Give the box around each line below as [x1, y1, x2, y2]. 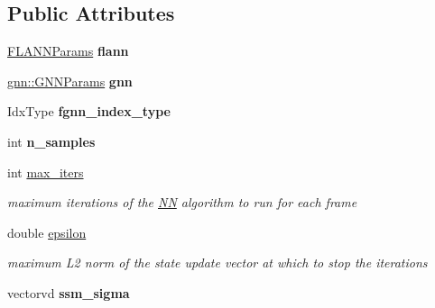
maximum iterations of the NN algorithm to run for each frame [7, 193, 357, 212]
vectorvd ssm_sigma [7, 283, 130, 302]
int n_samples [7, 131, 96, 150]
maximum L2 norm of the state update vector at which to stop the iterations [7, 253, 428, 272]
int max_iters [7, 162, 84, 181]
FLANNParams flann [7, 41, 129, 60]
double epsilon [7, 222, 87, 241]
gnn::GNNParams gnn [7, 71, 133, 90]
